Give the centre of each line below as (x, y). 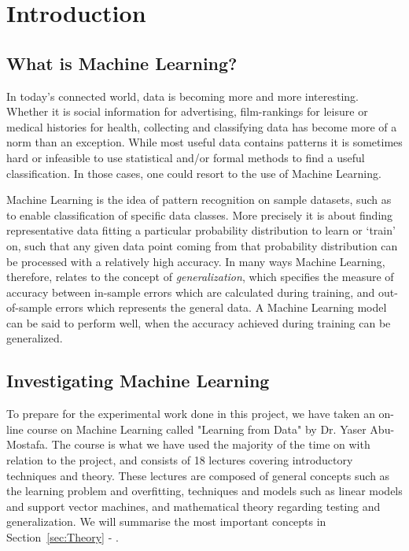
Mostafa (26, 444)
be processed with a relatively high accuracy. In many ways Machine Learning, (196, 261)
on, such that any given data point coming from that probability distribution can (202, 245)
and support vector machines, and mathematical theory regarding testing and (193, 506)
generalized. (35, 338)
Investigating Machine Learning (138, 381)
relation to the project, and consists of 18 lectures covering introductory (180, 460)
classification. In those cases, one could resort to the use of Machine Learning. (194, 173)
